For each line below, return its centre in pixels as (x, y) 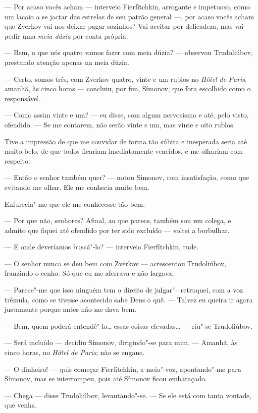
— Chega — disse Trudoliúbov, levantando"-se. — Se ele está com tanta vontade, (128, 395)
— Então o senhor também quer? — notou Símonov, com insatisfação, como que (127, 177)
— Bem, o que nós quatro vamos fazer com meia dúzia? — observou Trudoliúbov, (129, 52)
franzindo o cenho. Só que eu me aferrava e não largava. (89, 273)
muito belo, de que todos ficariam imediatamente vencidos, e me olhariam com (124, 151)
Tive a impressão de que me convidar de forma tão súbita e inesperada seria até (126, 141)
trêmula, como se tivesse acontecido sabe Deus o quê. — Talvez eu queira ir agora (129, 299)
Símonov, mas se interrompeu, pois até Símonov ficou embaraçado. (106, 379)
